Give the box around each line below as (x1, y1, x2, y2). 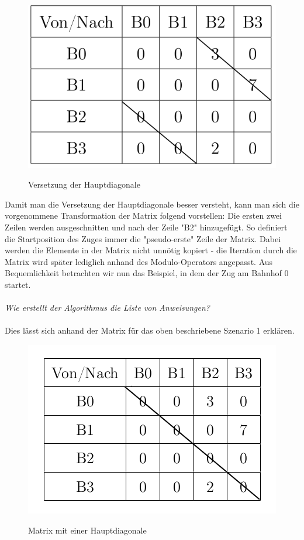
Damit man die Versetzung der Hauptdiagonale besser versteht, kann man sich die (5, 198, 299, 210)
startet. (5, 279, 31, 290)
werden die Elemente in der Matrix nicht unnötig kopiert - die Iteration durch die (5, 244, 297, 256)
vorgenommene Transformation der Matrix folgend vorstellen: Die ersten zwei (5, 209, 282, 222)
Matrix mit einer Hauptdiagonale (28, 524, 147, 536)
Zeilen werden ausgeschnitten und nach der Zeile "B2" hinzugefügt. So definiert (5, 221, 288, 233)
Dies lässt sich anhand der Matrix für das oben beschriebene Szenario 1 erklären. (5, 324, 295, 337)
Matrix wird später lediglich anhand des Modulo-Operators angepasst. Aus (5, 255, 273, 267)
